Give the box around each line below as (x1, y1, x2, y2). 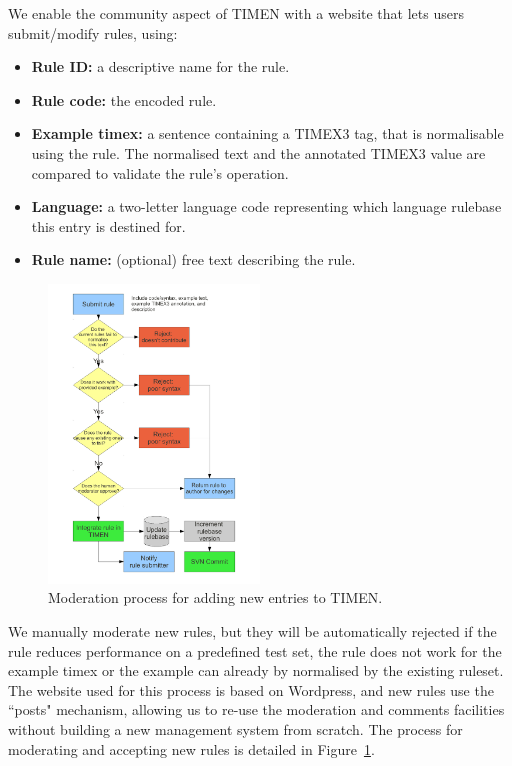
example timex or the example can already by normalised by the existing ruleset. (8, 660, 504, 681)
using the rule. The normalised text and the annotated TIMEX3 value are (31, 142, 486, 163)
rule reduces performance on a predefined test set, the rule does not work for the (8, 640, 502, 661)
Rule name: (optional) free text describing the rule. (31, 249, 356, 270)
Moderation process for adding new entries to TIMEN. (48, 587, 383, 608)
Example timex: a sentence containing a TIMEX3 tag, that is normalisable (31, 123, 504, 144)
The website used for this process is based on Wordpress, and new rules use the (8, 679, 494, 700)
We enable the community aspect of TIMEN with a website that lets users (8, 3, 464, 23)
